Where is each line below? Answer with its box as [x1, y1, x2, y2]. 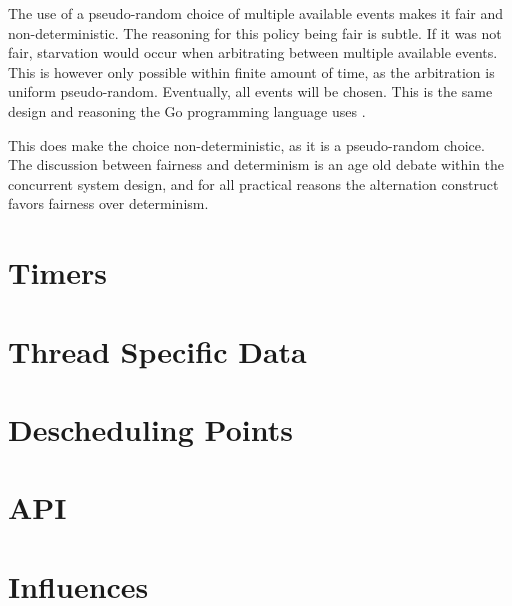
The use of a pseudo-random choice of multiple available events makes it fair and [8, 3, 504, 23]
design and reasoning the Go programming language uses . [8, 100, 366, 121]
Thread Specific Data [8, 330, 307, 371]
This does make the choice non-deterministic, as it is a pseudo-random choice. [8, 134, 485, 155]
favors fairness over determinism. [8, 193, 209, 214]
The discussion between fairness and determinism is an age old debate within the [8, 154, 505, 175]
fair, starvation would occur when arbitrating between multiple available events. [8, 42, 498, 63]
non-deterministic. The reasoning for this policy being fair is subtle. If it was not [8, 22, 502, 43]
